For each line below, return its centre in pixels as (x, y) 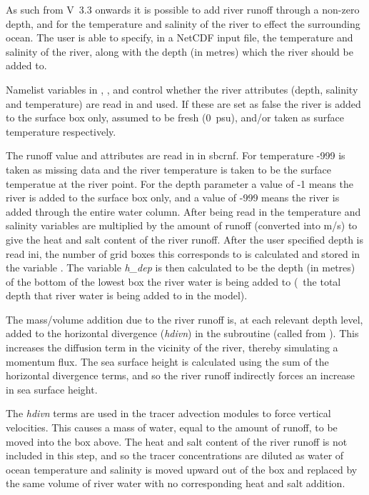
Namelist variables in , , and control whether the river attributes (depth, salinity (182, 89)
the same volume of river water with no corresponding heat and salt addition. (176, 483)
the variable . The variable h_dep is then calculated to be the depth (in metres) (181, 267)
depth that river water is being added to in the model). (127, 295)
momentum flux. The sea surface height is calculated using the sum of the (167, 361)
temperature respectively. (61, 131)
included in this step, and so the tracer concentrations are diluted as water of (175, 455)
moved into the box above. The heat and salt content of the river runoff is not (177, 441)
